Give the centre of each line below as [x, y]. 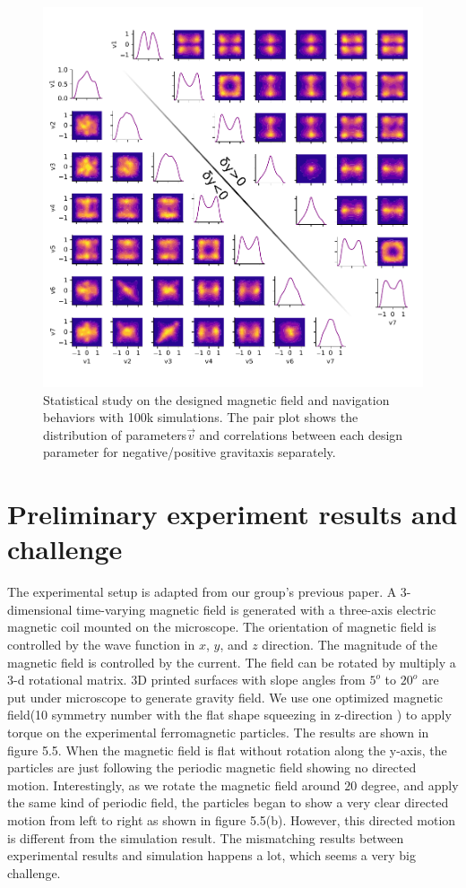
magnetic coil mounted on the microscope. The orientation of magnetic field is [222, 627]
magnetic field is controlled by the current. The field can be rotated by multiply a [232, 662]
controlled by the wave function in [101, 645]
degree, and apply [410, 785]
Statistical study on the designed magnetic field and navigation [216, 399]
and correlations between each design [301, 434]
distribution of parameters [115, 434]
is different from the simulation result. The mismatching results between [206, 837]
